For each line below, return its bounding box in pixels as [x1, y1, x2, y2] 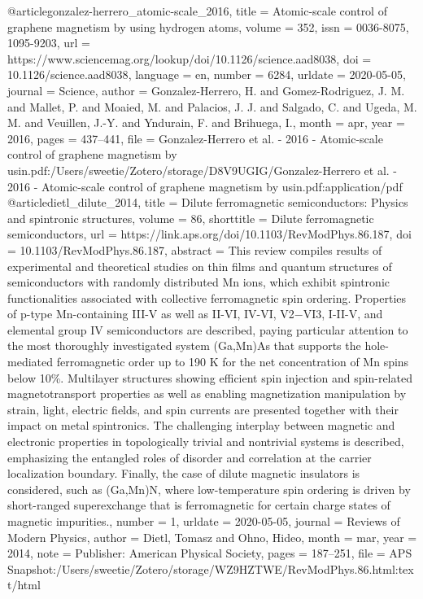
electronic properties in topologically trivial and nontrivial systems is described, [7, 433, 404, 450]
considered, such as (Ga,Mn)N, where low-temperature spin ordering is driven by [7, 480, 411, 497]
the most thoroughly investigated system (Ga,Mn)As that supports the [7, 337, 361, 354]
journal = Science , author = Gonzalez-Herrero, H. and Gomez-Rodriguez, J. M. [7, 81, 405, 98]
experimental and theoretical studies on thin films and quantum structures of [7, 257, 392, 274]
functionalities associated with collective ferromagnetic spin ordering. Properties [7, 289, 407, 306]
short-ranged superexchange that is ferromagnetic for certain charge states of [7, 496, 390, 514]
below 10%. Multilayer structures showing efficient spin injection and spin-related [7, 369, 412, 386]
